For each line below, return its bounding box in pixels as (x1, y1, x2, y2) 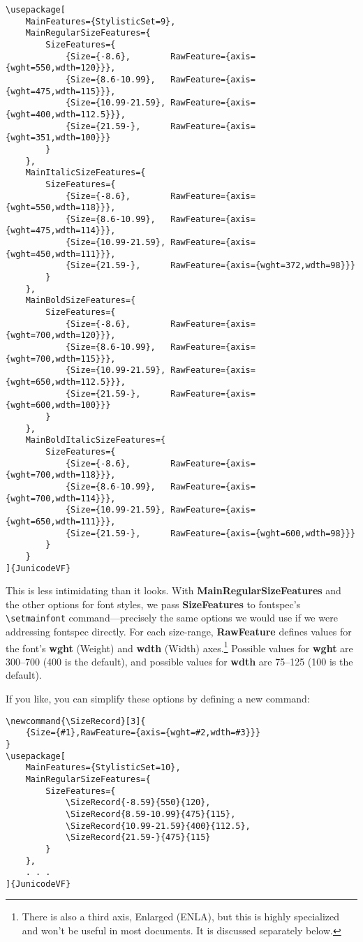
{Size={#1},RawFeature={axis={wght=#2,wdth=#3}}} (25, 728, 261, 738)
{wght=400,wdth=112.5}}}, (6, 109, 126, 119)
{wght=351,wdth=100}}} (6, 133, 111, 143)
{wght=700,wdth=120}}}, (6, 330, 116, 341)
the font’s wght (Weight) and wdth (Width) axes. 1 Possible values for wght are (6, 638, 353, 655)
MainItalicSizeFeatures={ (25, 168, 146, 178)
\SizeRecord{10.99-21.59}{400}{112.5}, (65, 820, 251, 831)
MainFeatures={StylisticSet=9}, (25, 16, 176, 27)
